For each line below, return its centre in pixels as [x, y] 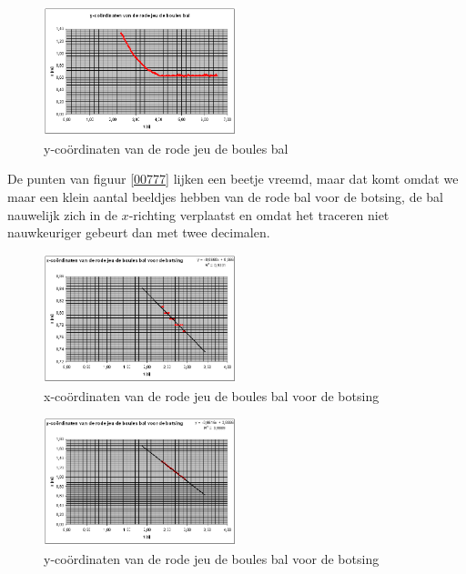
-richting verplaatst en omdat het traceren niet [259, 214]
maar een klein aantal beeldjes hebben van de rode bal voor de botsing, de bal [226, 196]
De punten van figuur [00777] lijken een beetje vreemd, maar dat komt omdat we [233, 179]
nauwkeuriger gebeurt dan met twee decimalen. [139, 232]
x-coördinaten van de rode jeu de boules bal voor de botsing [212, 395]
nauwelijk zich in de [62, 214]
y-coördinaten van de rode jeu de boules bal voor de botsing [212, 558]
